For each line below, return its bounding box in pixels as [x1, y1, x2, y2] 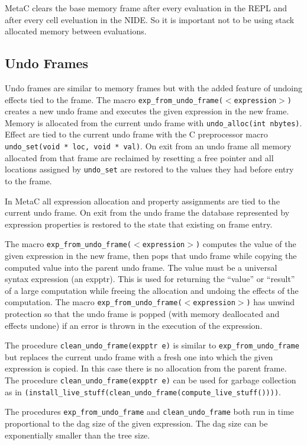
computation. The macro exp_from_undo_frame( [5, 296, 182, 308]
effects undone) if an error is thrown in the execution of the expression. [5, 319, 263, 331]
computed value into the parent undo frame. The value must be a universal [5, 261, 277, 273]
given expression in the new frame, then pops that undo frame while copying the [5, 249, 297, 262]
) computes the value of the [195, 238, 296, 250]
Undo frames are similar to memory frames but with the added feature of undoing [5, 81, 302, 94]
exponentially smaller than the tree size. [5, 428, 150, 441]
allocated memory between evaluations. [5, 25, 147, 37]
